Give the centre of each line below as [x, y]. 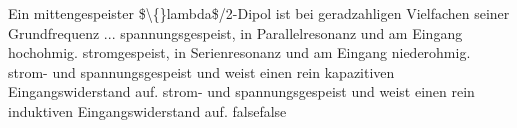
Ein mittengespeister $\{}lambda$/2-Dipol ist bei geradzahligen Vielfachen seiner [259, 13]
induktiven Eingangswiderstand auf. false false [147, 110]
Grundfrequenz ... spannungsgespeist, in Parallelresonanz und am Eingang [235, 32]
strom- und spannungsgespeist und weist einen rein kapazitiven [201, 71]
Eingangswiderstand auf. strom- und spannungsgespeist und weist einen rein [241, 91]
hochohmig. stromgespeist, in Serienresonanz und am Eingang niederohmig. [239, 52]
